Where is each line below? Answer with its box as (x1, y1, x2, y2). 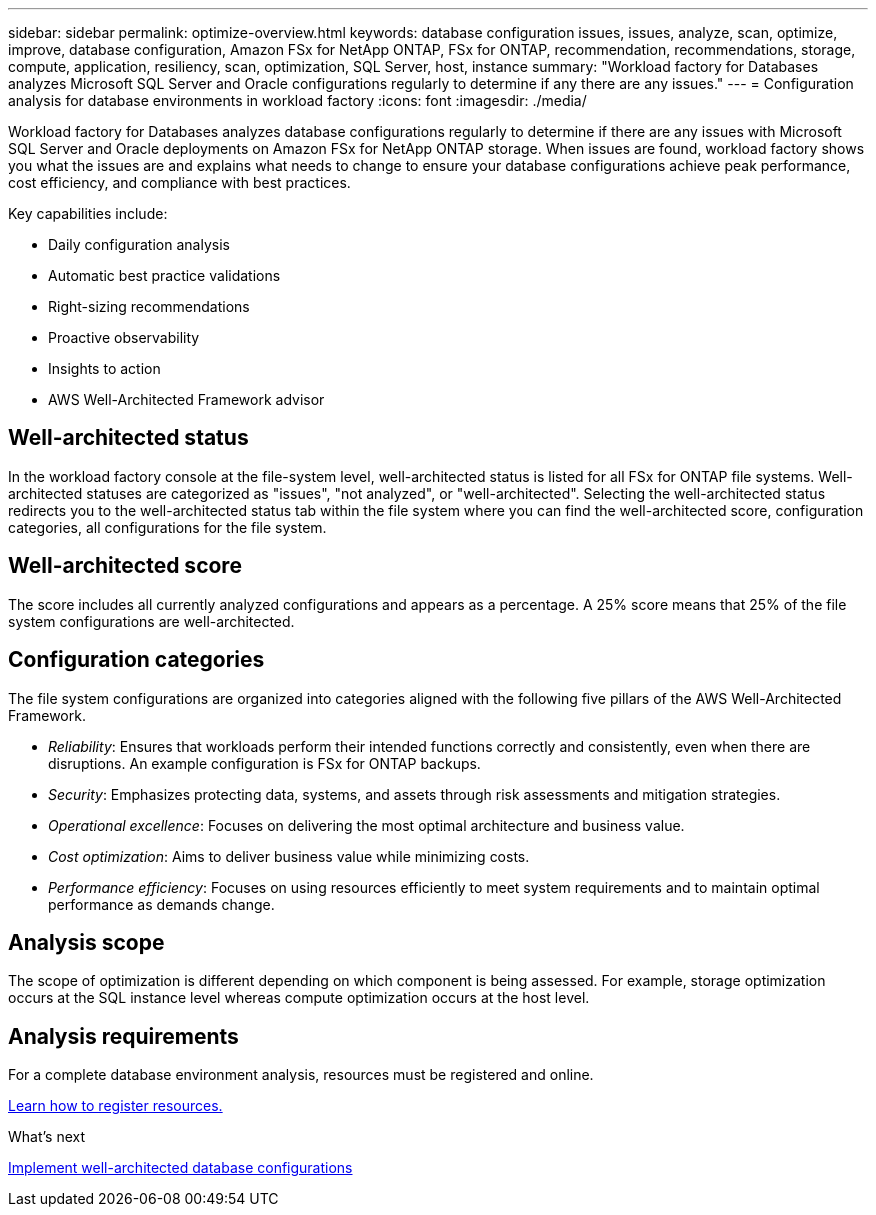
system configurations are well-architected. (8, 612, 295, 630)
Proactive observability (48, 329, 200, 346)
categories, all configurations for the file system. (8, 518, 327, 536)
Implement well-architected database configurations (8, 1159, 353, 1177)
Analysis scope (8, 929, 165, 955)
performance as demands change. (48, 895, 275, 913)
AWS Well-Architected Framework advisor (48, 391, 325, 408)
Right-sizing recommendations (48, 298, 250, 315)
